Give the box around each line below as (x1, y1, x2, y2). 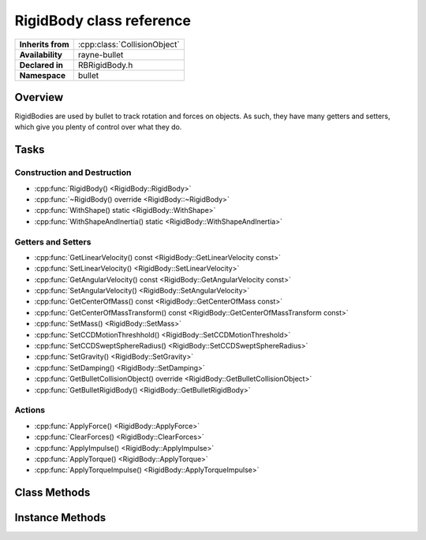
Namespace (19, 69, 66, 80)
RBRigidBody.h (77, 59, 133, 70)
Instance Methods (14, 511, 106, 524)
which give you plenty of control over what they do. (14, 122, 182, 132)
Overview (14, 91, 64, 104)
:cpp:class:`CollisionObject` (77, 39, 181, 50)
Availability (19, 49, 63, 60)
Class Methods (14, 486, 91, 500)
